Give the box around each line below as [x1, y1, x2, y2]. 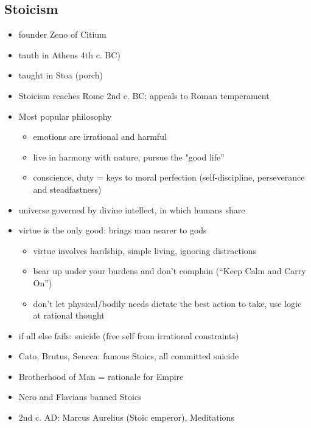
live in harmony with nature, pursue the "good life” [33, 150, 225, 163]
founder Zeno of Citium [18, 28, 107, 41]
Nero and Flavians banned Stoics [18, 390, 142, 403]
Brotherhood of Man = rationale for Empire [18, 370, 184, 382]
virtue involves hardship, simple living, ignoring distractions [33, 244, 257, 257]
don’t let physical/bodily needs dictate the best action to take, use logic [33, 297, 302, 309]
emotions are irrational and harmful [33, 130, 167, 143]
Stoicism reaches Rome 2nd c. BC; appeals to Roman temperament [18, 89, 270, 102]
